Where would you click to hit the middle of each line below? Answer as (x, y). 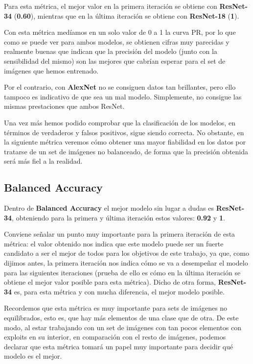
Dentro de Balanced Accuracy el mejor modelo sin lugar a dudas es (109, 208)
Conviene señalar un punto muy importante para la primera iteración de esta (120, 234)
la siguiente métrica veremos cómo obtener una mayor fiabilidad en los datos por (125, 142)
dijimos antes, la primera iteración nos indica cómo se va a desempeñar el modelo (126, 263)
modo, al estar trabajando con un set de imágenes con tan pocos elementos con (123, 327)
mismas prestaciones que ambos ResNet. (64, 106)
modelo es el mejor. (33, 356)
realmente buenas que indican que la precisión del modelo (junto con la (111, 51)
